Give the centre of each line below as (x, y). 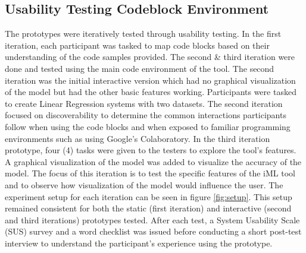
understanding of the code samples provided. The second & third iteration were (150, 57)
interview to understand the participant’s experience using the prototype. (139, 243)
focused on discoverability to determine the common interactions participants (146, 115)
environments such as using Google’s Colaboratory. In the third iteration (138, 138)
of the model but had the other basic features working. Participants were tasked (151, 92)
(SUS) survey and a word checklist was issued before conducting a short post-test (153, 231)
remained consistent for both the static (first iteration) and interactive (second (148, 208)
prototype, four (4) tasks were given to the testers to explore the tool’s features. (151, 150)
